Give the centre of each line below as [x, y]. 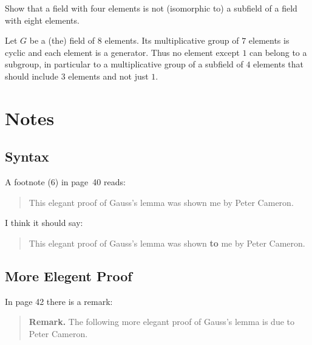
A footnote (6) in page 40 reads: [65, 182]
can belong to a [278, 52]
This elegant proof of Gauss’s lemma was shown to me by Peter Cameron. [167, 243]
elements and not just [108, 76]
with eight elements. [42, 20]
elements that [278, 64]
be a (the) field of [62, 40]
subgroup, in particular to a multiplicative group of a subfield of [124, 64]
